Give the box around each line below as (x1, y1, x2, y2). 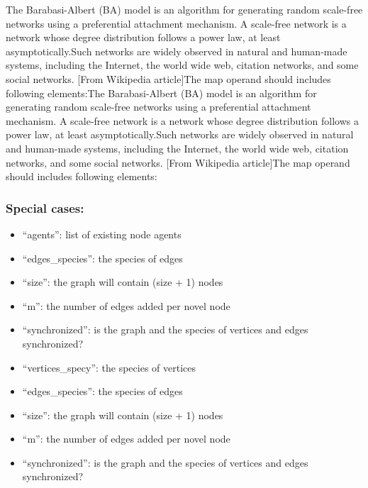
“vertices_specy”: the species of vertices (22, 360, 196, 375)
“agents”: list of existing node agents (22, 226, 182, 241)
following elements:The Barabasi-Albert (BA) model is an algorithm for (6, 85, 317, 100)
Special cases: (6, 199, 84, 216)
